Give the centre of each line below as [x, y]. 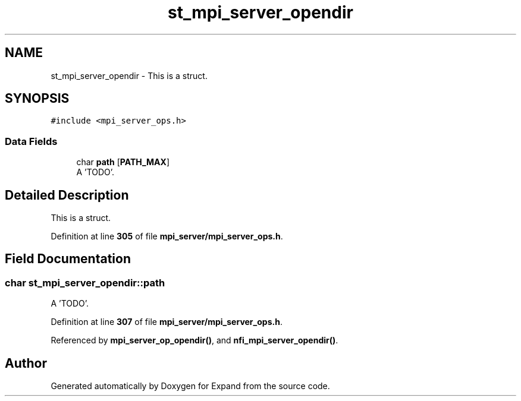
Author [26, 363]
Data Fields [31, 141]
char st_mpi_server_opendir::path [85, 282]
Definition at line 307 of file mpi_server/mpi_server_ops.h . [167, 322]
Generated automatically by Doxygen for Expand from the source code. [190, 386]
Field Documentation [68, 259]
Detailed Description [67, 195]
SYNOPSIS [37, 99]
